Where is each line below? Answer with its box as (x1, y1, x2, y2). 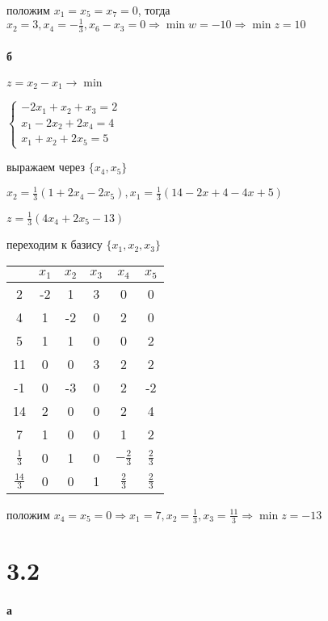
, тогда (137, 2, 170, 18)
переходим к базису (6, 236, 103, 253)
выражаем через (6, 158, 86, 175)
